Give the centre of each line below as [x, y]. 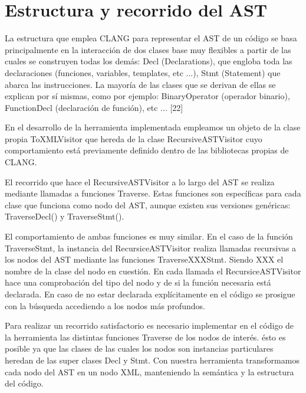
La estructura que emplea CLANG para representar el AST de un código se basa [151, 38]
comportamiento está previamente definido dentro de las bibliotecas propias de [147, 150]
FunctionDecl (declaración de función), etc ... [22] [94, 107]
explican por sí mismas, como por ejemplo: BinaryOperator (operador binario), [147, 96]
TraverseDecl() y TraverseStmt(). [65, 216]
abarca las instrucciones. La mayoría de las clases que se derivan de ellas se [140, 84]
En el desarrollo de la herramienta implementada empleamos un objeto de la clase [153, 127]
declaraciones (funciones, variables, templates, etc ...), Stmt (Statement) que [143, 72]
